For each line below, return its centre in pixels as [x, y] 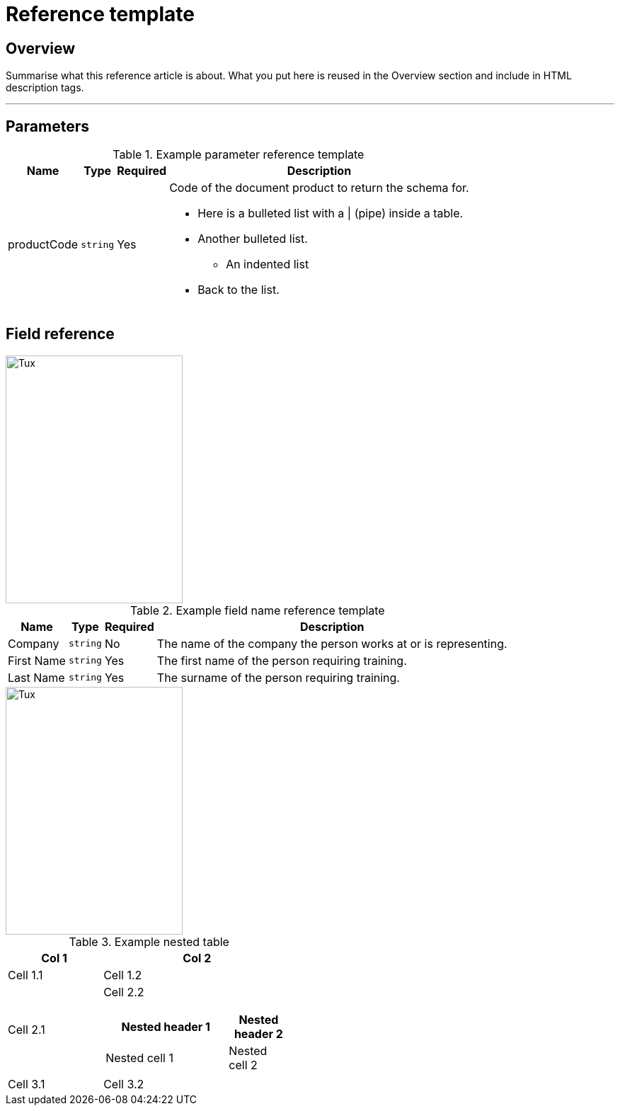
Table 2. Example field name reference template [257, 610]
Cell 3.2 [124, 1084]
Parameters [47, 126]
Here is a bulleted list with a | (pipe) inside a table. [331, 213]
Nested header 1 [166, 1026]
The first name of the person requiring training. [282, 660]
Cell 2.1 [27, 1029]
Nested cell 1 [139, 1058]
